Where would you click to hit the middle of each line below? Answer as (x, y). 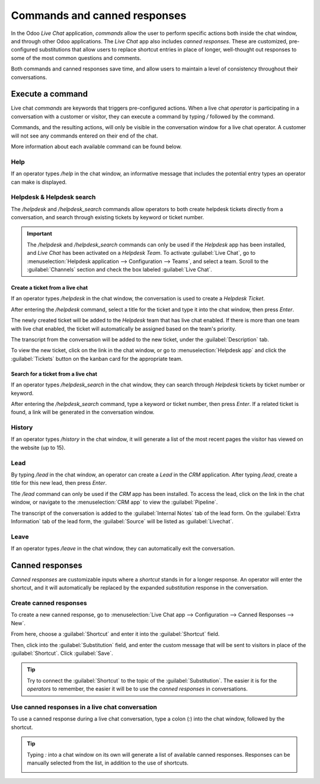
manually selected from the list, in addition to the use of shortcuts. (108, 763)
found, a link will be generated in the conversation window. (83, 412)
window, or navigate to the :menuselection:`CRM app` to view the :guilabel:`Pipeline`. (114, 502)
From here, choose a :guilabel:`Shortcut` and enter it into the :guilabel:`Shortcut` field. (115, 634)
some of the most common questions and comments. (76, 58)
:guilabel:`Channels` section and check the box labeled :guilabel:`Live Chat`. (120, 269)
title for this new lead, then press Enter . (59, 483)
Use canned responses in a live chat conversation (84, 707)
